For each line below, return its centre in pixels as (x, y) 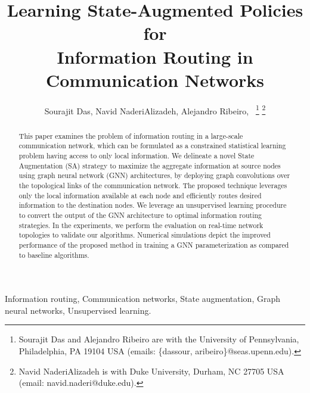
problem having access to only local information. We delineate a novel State (137, 156)
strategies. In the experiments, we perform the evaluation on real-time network (141, 225)
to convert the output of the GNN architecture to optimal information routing (140, 215)
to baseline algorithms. (54, 255)
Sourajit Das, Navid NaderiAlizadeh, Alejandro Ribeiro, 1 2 (155, 110)
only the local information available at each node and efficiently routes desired (140, 195)
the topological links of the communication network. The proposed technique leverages (153, 185)
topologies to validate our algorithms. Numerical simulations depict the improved (145, 235)
